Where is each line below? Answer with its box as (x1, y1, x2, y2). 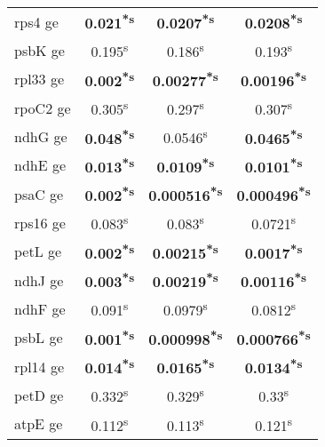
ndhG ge (14, 125, 67, 147)
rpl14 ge (14, 355, 65, 377)
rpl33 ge (14, 68, 65, 90)
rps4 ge (14, 11, 59, 32)
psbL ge (14, 327, 63, 348)
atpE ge (14, 413, 63, 435)
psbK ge (14, 39, 65, 60)
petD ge (14, 384, 64, 405)
